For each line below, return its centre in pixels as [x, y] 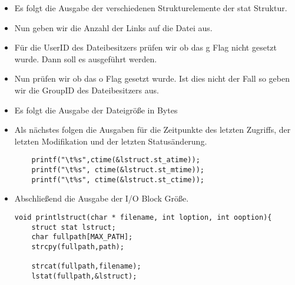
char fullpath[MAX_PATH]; [82, 237]
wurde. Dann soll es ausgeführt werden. [86, 58]
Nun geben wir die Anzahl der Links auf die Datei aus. [113, 27]
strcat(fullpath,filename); [86, 266]
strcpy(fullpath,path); [78, 247]
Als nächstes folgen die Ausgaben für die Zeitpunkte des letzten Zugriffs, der [153, 130]
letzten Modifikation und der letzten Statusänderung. [111, 141]
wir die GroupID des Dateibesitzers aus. [87, 90]
